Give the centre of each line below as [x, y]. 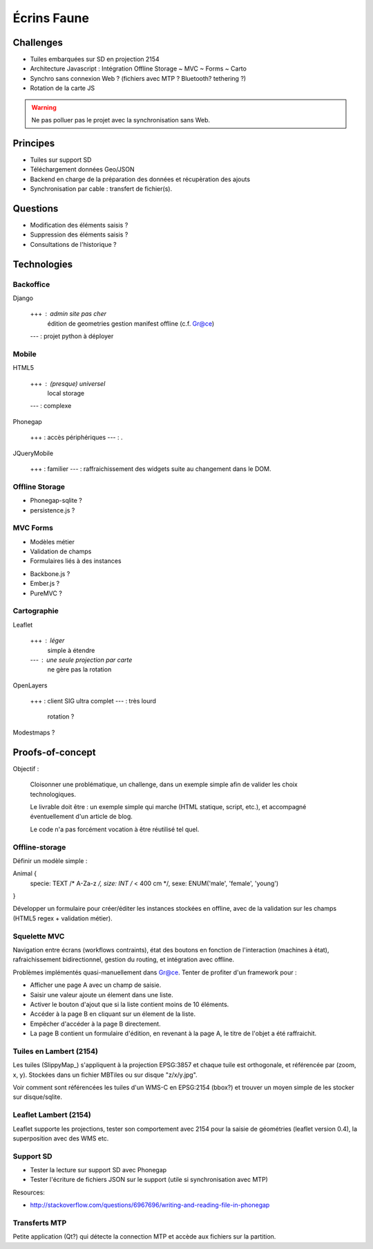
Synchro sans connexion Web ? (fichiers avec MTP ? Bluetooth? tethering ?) [138, 78]
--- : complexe [51, 406]
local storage [66, 394]
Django [23, 298]
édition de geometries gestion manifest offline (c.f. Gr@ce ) [131, 323]
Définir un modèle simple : [50, 860]
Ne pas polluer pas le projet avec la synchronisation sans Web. [121, 120]
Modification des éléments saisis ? [79, 225]
